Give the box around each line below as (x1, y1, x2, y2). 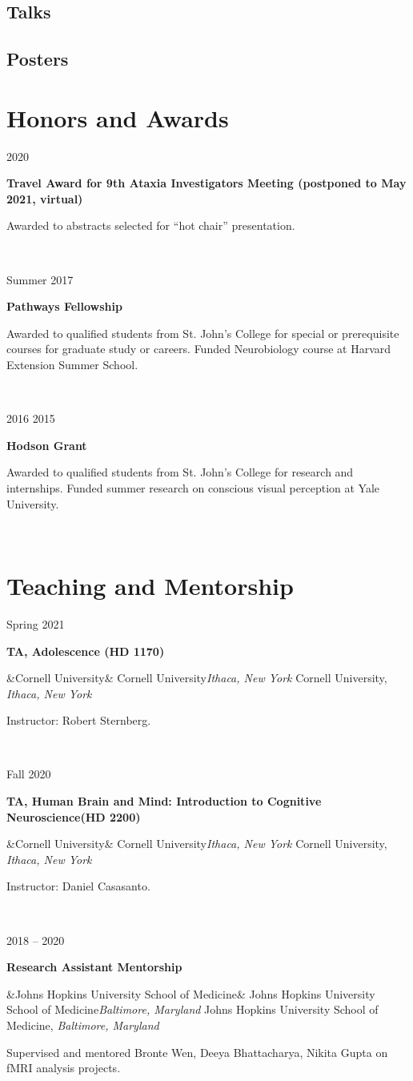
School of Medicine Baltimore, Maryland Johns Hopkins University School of (6, 1001, 379, 1018)
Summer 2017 (6, 271, 74, 287)
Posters (6, 46, 69, 71)
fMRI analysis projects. (6, 1059, 121, 1076)
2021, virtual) (6, 190, 83, 207)
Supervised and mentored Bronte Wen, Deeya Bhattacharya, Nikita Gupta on (6, 1043, 388, 1060)
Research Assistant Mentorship (6, 958, 182, 975)
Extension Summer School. (6, 356, 138, 373)
